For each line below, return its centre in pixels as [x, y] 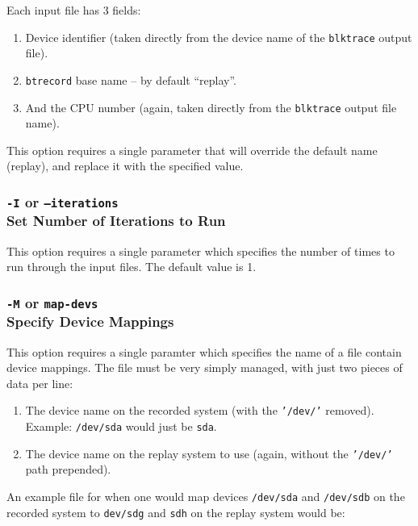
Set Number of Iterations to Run [116, 221]
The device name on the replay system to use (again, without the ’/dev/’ [209, 453]
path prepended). [68, 469]
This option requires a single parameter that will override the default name [192, 150]
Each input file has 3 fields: [74, 10]
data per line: [40, 383]
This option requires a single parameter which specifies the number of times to [201, 250]
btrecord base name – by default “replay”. [131, 79]
